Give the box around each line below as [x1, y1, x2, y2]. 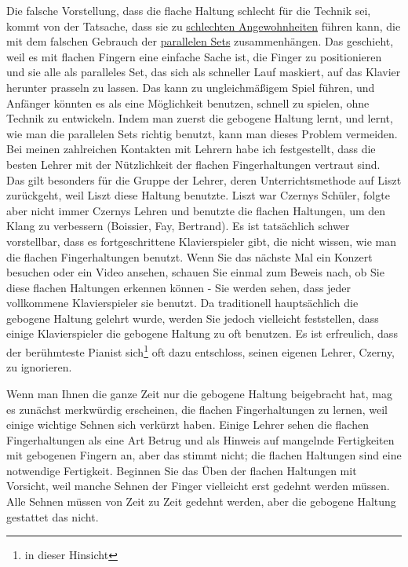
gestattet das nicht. [6, 508, 99, 525]
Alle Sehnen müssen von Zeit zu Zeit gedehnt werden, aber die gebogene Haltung [6, 493, 396, 510]
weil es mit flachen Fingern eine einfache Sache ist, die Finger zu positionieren [6, 48, 382, 64]
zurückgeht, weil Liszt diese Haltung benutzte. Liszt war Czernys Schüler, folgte [6, 187, 390, 203]
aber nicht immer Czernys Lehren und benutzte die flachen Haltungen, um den [6, 202, 386, 218]
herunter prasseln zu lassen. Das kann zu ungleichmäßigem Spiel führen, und [6, 79, 375, 95]
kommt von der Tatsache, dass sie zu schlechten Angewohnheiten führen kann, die [6, 17, 401, 34]
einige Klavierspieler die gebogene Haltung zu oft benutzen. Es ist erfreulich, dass [6, 325, 398, 342]
